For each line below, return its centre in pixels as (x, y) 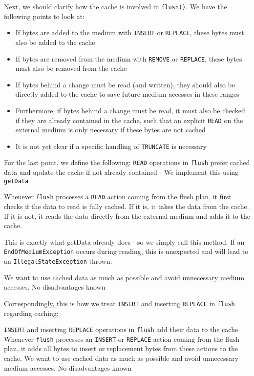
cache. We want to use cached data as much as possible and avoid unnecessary (121, 358)
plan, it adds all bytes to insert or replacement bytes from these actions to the (121, 348)
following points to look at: (44, 16)
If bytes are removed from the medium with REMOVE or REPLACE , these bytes (129, 58)
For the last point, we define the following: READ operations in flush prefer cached (127, 162)
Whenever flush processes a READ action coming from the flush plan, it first (118, 197)
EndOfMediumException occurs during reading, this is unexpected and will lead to (126, 251)
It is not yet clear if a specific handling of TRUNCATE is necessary (111, 146)
